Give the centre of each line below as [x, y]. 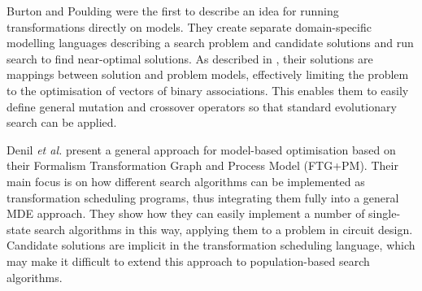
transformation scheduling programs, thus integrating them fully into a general [203, 197]
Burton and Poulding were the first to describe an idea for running [173, 11]
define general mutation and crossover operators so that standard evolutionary [202, 106]
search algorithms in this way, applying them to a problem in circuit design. [224, 229]
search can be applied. [62, 122]
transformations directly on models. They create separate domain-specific [189, 26]
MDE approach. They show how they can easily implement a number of [186, 213]
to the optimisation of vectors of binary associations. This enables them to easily [208, 90]
